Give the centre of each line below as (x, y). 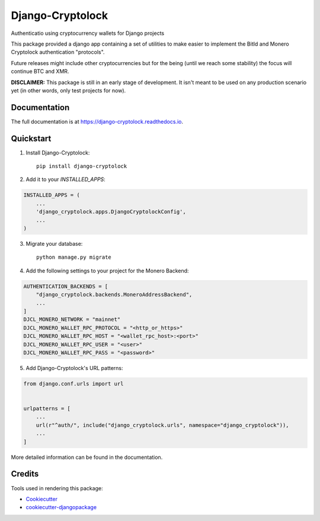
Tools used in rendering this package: (57, 488)
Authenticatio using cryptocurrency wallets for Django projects (88, 33)
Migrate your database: (54, 244)
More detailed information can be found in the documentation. (87, 457)
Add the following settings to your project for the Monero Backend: (107, 271)
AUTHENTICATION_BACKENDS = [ (66, 286)
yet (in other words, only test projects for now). (68, 90)
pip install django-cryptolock (82, 166)
